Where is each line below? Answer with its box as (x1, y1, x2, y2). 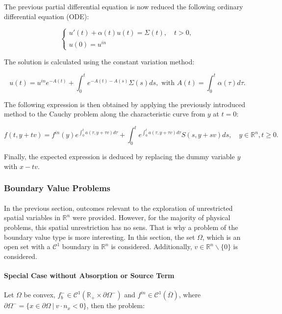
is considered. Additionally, (111, 241, 192, 252)
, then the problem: (86, 300, 145, 311)
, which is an (202, 231, 241, 242)
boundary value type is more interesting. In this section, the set (4, 231, 195, 242)
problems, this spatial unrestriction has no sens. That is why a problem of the (4, 222, 238, 232)
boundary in (62, 241, 99, 252)
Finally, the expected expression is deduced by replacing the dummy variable (4, 151, 235, 162)
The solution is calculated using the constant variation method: (4, 56, 195, 66)
